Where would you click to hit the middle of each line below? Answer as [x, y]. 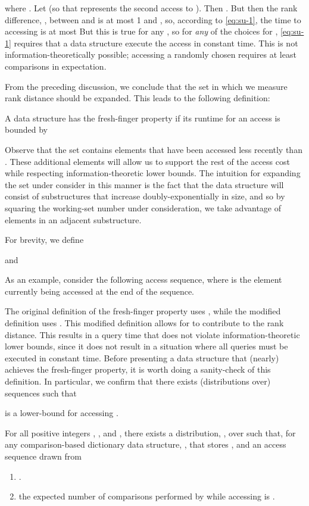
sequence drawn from [43, 456]
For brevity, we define [44, 240]
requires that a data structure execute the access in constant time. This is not [156, 43]
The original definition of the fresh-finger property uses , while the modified [143, 311]
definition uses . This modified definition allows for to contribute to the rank [144, 323]
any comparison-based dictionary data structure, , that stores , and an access [146, 444]
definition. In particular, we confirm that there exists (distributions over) [138, 381]
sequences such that [41, 393]
